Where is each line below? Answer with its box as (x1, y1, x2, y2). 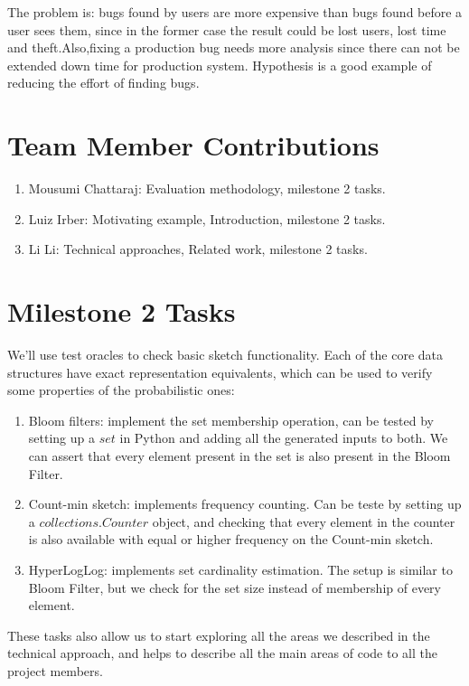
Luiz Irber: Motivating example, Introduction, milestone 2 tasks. (28, 209, 386, 228)
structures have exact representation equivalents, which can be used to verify (7, 362, 433, 381)
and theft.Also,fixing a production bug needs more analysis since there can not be (7, 38, 460, 57)
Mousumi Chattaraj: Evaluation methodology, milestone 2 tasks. (28, 179, 386, 198)
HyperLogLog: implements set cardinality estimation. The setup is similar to (28, 559, 453, 578)
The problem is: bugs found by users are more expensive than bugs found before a (7, 3, 463, 21)
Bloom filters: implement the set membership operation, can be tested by (28, 410, 434, 429)
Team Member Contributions (7, 127, 380, 164)
